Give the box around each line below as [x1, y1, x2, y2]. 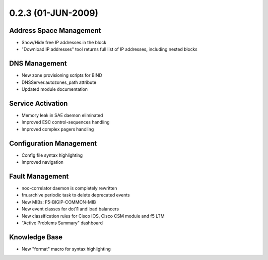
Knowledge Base [9, 233, 63, 241]
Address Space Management [9, 26, 101, 35]
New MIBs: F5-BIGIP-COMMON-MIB [21, 199, 96, 205]
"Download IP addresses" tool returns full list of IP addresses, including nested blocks [21, 46, 198, 52]
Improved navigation [21, 159, 64, 165]
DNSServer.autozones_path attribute [21, 79, 97, 85]
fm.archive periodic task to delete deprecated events [21, 192, 130, 198]
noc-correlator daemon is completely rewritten [21, 185, 117, 191]
